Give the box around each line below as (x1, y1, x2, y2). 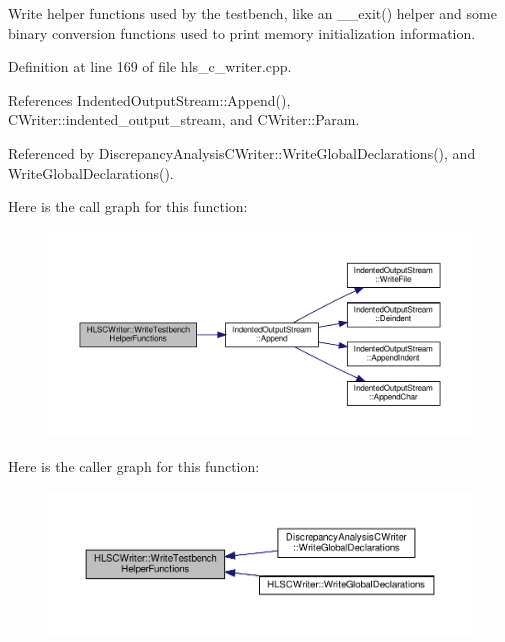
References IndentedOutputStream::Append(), (8, 89, 291, 110)
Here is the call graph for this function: (8, 196, 248, 217)
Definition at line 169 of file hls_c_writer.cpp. (8, 56, 292, 77)
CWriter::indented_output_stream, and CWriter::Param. (8, 109, 360, 130)
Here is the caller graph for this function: (8, 455, 260, 476)
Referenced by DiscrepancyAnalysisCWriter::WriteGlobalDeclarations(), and (8, 142, 476, 163)
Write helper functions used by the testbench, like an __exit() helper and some (8, 3, 497, 23)
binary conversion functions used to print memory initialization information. (8, 22, 476, 43)
